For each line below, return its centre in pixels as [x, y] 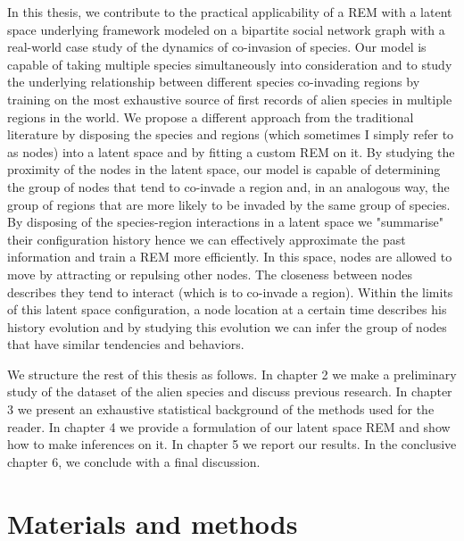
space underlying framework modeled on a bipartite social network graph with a [226, 29]
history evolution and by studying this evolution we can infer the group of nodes [227, 326]
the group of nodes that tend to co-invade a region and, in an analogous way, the [228, 186]
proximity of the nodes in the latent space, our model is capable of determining [224, 169]
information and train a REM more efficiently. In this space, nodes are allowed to [230, 257]
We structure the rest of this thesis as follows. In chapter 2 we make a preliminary [232, 374]
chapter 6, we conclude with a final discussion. [134, 461]
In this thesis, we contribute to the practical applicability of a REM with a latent [230, 12]
